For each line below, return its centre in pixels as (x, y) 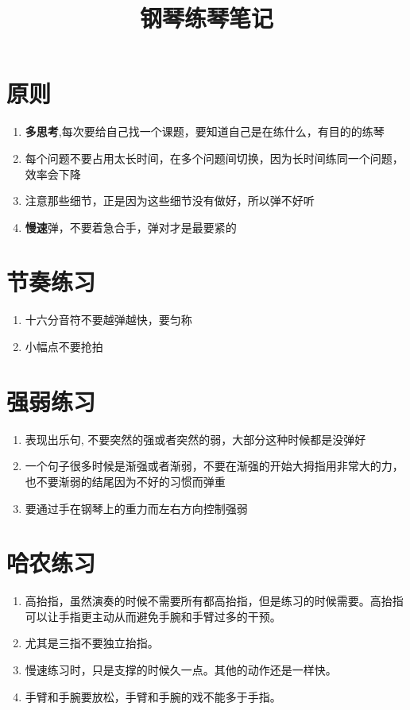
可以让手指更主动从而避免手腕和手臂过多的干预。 (153, 616)
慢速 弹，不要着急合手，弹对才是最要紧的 (131, 227)
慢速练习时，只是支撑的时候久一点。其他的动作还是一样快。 (181, 669)
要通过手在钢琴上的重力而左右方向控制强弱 (136, 508)
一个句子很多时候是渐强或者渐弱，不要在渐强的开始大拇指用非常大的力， (214, 466)
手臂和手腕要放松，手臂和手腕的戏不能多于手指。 (153, 696)
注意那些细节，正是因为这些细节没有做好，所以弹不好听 (170, 201)
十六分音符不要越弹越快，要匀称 (108, 320)
